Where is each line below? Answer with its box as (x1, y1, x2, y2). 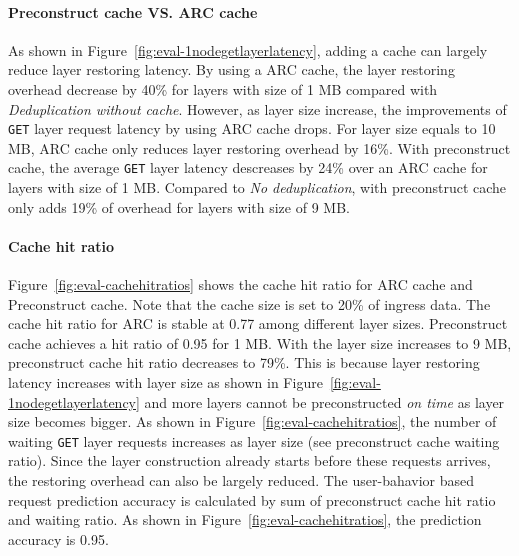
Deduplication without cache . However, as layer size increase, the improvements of (8, 98, 507, 119)
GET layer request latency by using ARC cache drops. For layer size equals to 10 (8, 118, 496, 139)
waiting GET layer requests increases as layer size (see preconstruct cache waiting (8, 430, 500, 451)
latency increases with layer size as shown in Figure (8, 372, 323, 393)
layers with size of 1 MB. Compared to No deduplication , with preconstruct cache (8, 177, 507, 198)
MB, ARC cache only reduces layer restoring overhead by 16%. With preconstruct (8, 137, 511, 158)
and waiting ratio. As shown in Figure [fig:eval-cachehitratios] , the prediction (8, 509, 482, 530)
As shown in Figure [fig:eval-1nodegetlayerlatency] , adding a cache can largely (8, 39, 488, 60)
